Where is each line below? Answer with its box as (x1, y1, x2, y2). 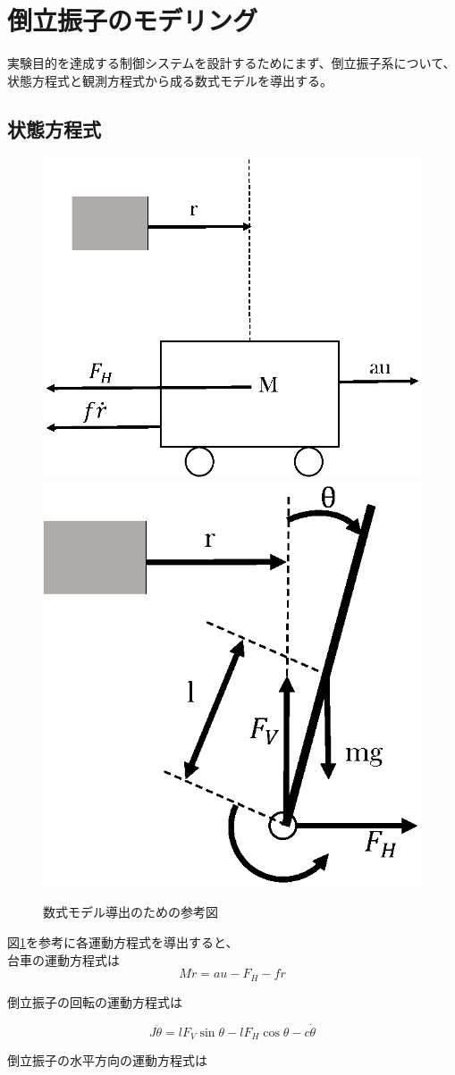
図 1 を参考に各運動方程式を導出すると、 (7, 932, 239, 951)
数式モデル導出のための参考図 (43, 903, 218, 921)
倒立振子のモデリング (7, 2, 258, 38)
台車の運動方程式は (7, 950, 120, 969)
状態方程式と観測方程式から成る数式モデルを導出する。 (7, 71, 333, 89)
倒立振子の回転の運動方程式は (7, 992, 182, 1011)
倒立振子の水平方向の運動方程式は (7, 1051, 207, 1070)
